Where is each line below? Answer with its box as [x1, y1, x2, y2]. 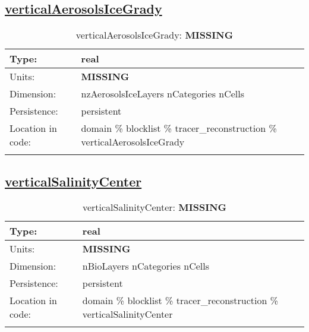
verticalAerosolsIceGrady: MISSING [75, 28, 234, 42]
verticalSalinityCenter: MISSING [82, 200, 227, 214]
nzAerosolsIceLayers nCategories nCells [81, 87, 245, 101]
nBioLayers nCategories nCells [82, 259, 210, 273]
